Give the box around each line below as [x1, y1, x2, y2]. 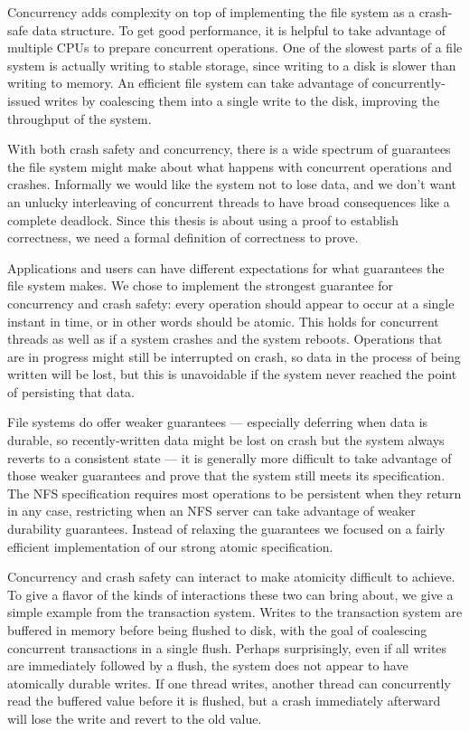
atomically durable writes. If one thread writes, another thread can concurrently [7, 673, 451, 692]
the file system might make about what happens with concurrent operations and [7, 157, 452, 176]
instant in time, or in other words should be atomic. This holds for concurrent [7, 311, 439, 330]
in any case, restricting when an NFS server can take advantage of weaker [7, 501, 416, 520]
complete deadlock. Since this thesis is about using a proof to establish [7, 210, 399, 229]
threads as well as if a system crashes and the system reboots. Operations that [7, 329, 443, 348]
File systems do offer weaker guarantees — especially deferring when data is [7, 413, 428, 432]
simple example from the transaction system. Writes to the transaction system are [7, 603, 463, 622]
